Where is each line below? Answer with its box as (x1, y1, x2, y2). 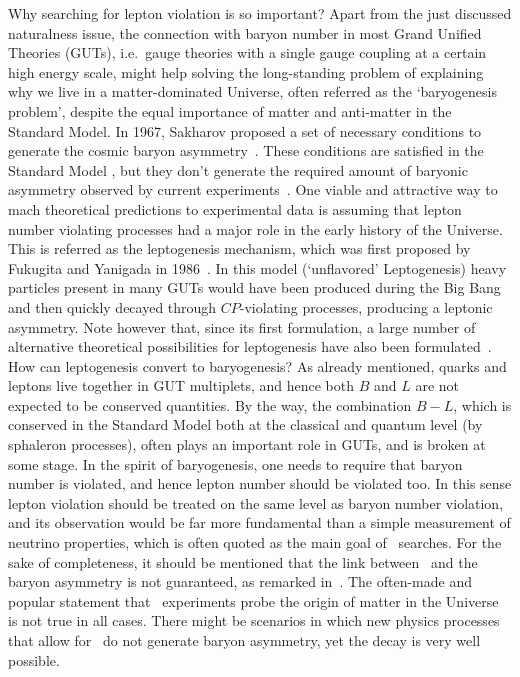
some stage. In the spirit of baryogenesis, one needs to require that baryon (8, 453, 463, 474)
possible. (8, 649, 60, 670)
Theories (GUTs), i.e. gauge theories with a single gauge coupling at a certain (8, 42, 487, 63)
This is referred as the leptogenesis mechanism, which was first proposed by (8, 238, 471, 259)
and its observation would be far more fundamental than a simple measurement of (8, 512, 511, 533)
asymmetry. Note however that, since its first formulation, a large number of (8, 316, 476, 337)
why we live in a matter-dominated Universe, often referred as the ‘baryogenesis (8, 81, 497, 102)
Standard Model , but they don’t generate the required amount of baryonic (8, 159, 468, 180)
